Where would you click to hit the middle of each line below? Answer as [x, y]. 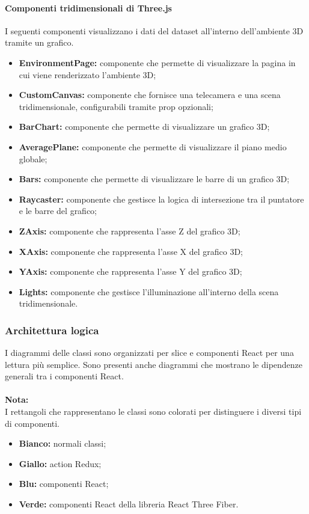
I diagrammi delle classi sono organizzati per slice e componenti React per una [149, 353]
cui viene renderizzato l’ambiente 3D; [87, 74]
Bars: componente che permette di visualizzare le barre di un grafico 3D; [154, 179]
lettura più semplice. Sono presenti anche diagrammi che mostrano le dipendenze [154, 364]
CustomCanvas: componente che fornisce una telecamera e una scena [150, 95]
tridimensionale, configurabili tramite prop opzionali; [116, 106]
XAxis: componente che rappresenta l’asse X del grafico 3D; [131, 251]
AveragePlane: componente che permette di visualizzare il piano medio [153, 146]
